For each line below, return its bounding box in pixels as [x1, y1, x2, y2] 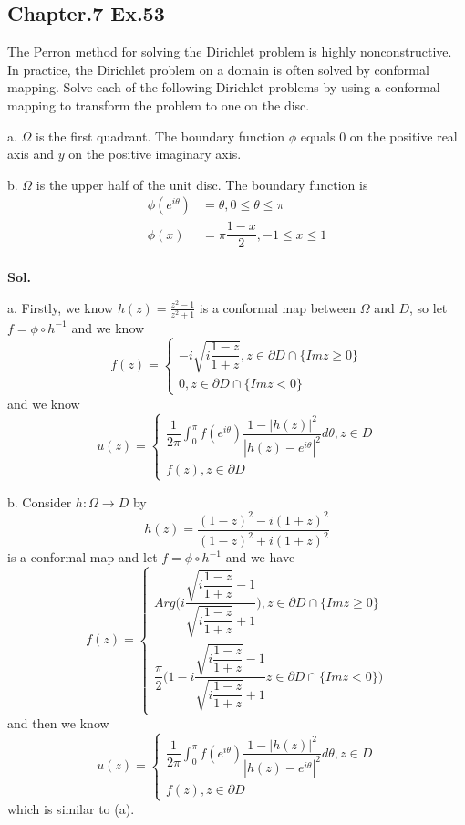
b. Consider [7, 492, 72, 511]
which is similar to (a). [7, 799, 135, 819]
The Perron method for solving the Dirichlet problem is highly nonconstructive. [7, 42, 452, 61]
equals [300, 126, 336, 145]
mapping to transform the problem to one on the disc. [7, 95, 310, 114]
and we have [225, 548, 295, 567]
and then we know [7, 714, 109, 733]
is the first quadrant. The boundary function [36, 126, 284, 145]
